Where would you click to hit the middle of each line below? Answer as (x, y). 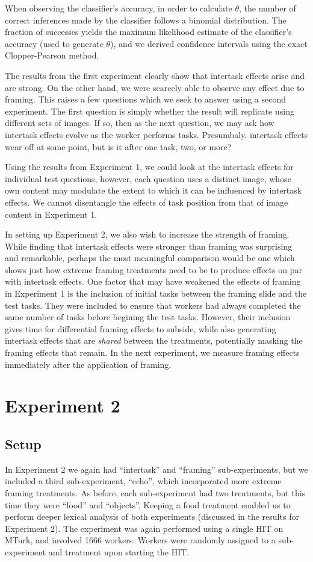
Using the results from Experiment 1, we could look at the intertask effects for (149, 167)
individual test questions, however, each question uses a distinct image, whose (148, 178)
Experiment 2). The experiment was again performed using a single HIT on (144, 528)
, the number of (267, 8)
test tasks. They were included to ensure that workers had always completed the (153, 305)
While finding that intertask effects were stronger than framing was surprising (149, 246)
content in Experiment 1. (51, 214)
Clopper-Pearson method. (52, 55)
